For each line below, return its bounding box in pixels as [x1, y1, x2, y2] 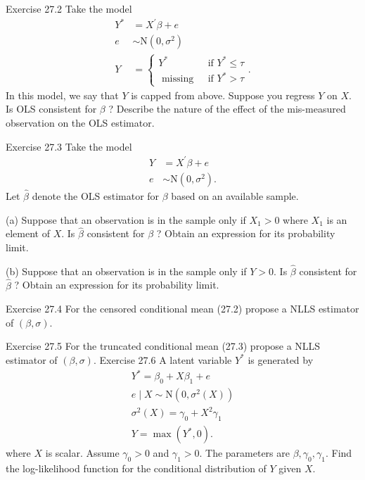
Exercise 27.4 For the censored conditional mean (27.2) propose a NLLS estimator [6, 301, 359, 316]
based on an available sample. [171, 188, 299, 203]
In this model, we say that [6, 87, 119, 102]
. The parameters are [199, 446, 290, 460]
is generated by [248, 352, 314, 367]
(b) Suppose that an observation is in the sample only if [6, 263, 247, 278]
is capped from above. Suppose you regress [131, 87, 315, 102]
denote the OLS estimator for [32, 188, 160, 203]
